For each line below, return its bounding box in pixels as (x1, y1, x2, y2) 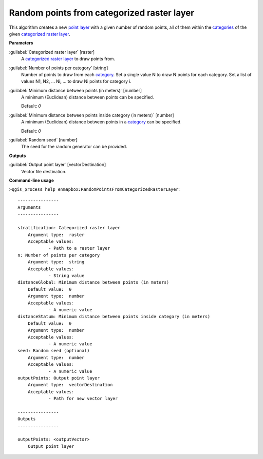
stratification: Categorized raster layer (18, 225, 121, 231)
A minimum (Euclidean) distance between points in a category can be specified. (21, 119, 182, 125)
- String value (48, 273, 85, 279)
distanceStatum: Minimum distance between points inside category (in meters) (18, 314, 210, 319)
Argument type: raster (27, 232, 85, 238)
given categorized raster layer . (9, 31, 71, 37)
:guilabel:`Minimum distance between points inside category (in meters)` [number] (9, 112, 174, 118)
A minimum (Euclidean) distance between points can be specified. (21, 94, 154, 100)
